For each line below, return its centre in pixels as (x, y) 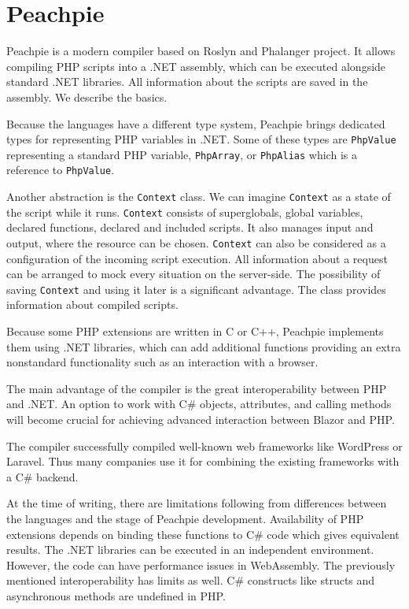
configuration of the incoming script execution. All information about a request (197, 258)
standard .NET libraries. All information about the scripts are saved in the (187, 82)
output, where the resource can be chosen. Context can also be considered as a (196, 242)
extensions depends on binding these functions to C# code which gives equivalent (203, 534)
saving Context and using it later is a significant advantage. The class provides (196, 289)
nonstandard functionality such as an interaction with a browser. (162, 362)
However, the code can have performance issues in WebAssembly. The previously (201, 564)
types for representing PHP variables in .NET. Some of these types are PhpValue (201, 139)
